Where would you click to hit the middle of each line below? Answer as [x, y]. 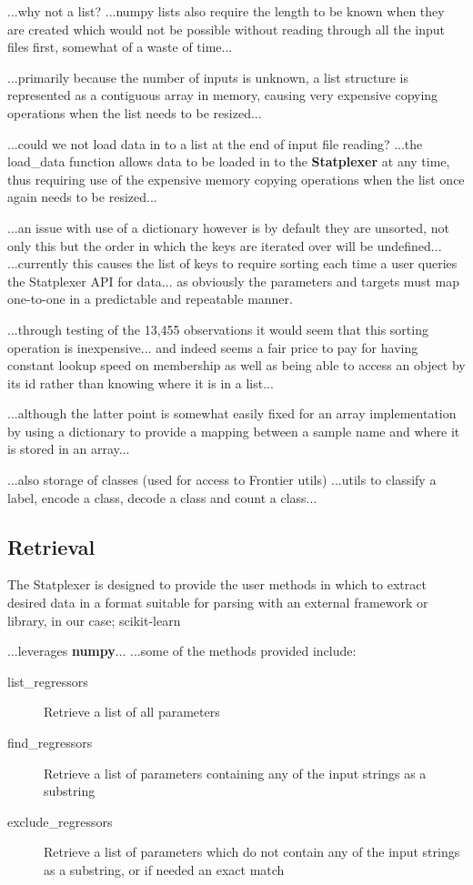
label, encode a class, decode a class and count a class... [162, 497]
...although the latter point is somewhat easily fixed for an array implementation [232, 413]
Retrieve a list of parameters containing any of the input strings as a [235, 773]
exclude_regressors [60, 821]
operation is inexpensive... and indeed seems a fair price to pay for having [213, 347]
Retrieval [51, 546]
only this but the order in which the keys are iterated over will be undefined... [225, 245]
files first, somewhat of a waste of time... [120, 47]
